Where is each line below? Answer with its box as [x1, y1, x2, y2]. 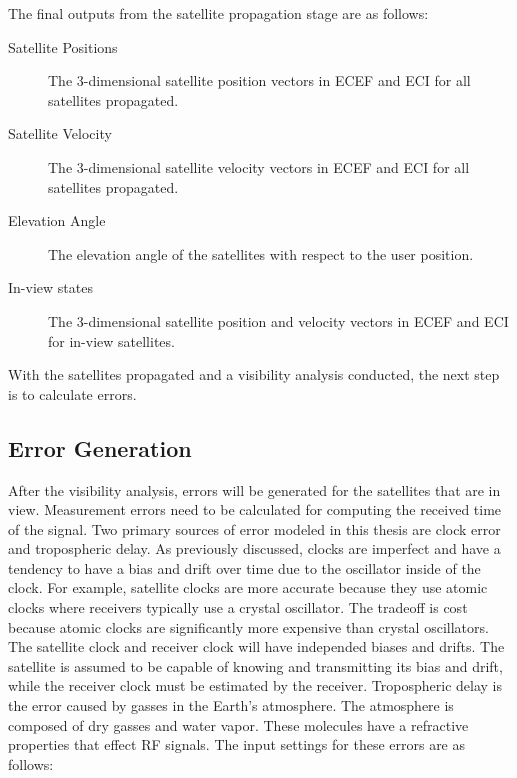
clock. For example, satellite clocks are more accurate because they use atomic [8, 577, 488, 598]
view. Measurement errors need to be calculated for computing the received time [8, 499, 502, 520]
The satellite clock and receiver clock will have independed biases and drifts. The [8, 636, 505, 657]
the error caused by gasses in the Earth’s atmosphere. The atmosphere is [8, 695, 454, 716]
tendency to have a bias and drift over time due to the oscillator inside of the [8, 557, 481, 578]
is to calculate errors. [8, 383, 137, 404]
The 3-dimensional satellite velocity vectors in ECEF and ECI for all [48, 156, 470, 177]
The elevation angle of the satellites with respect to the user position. [48, 243, 474, 264]
